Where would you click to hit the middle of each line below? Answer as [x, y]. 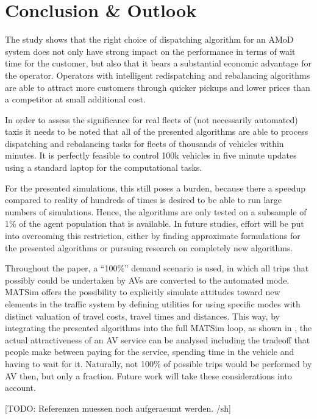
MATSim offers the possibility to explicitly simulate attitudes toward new [143, 292]
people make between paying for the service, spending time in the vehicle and [150, 352]
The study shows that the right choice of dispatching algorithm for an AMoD [149, 39]
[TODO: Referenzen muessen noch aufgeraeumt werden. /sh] [118, 408]
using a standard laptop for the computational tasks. [104, 167]
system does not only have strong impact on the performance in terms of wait [150, 51]
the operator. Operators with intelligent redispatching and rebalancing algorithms [158, 75]
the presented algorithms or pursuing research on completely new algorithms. [149, 247]
